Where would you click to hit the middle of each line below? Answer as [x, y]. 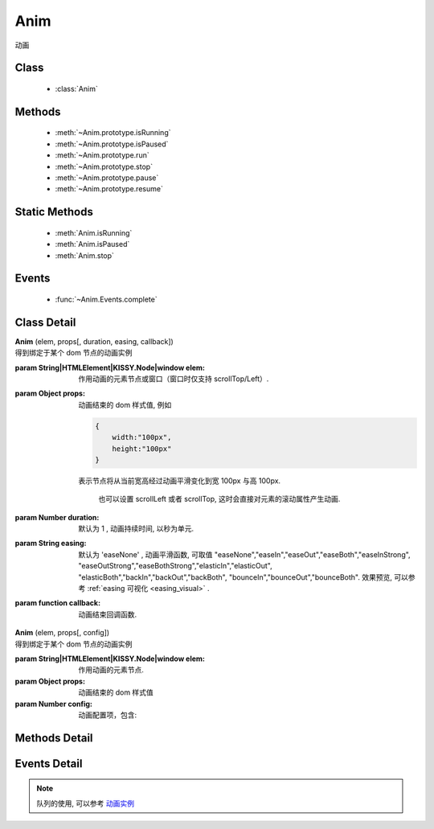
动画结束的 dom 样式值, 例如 [125, 404]
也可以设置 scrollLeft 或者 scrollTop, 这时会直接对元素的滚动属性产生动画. [219, 499]
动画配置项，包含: [108, 715]
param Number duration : [57, 517]
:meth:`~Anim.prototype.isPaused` [112, 144]
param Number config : [53, 704]
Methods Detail [54, 738]
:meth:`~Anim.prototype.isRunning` [113, 133]
